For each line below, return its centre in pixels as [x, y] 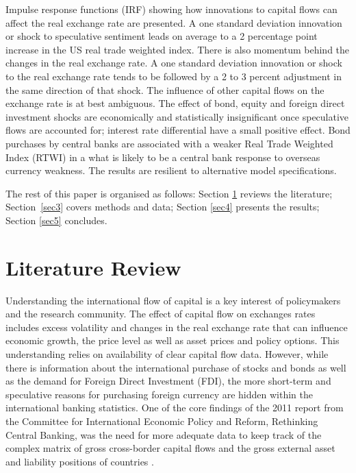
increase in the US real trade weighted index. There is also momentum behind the [178, 49]
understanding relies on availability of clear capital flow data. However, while [167, 354]
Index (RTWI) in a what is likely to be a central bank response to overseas [163, 157]
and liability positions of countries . [80, 461]
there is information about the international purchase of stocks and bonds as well [176, 367]
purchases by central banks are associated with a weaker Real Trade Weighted [169, 143]
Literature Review [93, 267]
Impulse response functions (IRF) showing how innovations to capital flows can [171, 9]
